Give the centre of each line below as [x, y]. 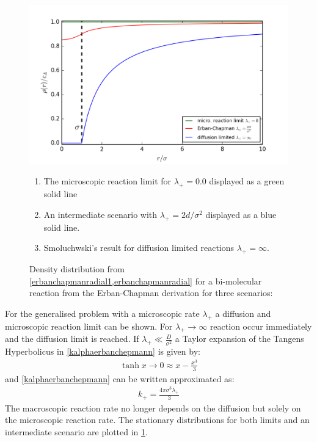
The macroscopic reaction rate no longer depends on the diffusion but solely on [153, 408]
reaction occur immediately [261, 326]
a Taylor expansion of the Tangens [239, 339]
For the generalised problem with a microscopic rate [102, 313]
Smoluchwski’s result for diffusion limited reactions [139, 248]
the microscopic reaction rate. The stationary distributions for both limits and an [157, 420]
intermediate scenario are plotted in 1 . [76, 431]
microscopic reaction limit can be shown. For [89, 326]
